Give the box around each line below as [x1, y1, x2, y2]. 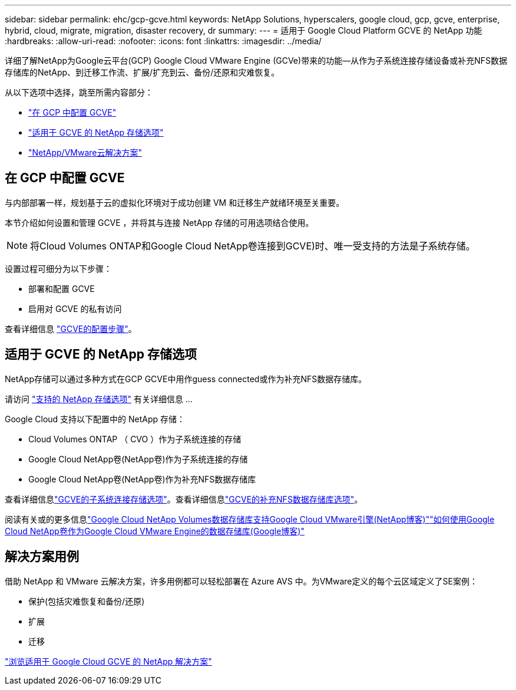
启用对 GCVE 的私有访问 [28, 303, 122, 314]
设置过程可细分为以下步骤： [5, 263, 112, 274]
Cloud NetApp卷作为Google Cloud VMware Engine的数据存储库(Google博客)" [5, 525, 305, 536]
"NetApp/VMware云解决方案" [28, 147, 143, 157]
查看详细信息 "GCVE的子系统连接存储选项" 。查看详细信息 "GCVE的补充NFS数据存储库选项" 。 [5, 494, 363, 504]
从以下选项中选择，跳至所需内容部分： [5, 87, 153, 97]
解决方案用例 [5, 549, 79, 564]
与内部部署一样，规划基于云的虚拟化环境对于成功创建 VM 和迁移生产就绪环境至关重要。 [5, 197, 345, 208]
